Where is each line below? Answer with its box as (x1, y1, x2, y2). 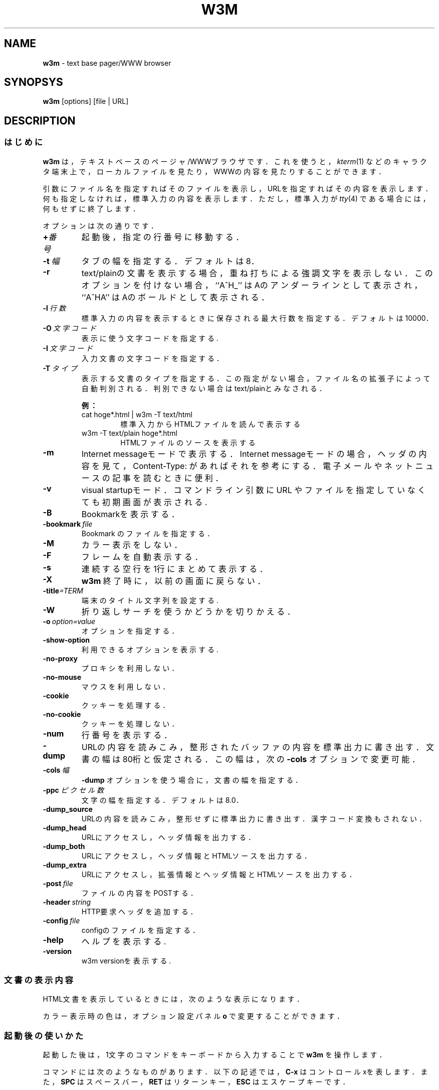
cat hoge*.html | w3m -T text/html (81, 410, 192, 419)
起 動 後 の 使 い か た (4, 1030, 83, 1041)
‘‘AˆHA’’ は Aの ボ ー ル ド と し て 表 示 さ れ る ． (81, 292, 269, 302)
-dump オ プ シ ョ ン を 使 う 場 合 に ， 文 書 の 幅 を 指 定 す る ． (81, 775, 303, 784)
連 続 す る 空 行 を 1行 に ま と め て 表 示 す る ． (81, 563, 268, 574)
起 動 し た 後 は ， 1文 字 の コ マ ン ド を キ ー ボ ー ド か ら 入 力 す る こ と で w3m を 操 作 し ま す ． (43, 1050, 386, 1059)
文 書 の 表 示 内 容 (4, 975, 73, 986)
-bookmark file (43, 519, 93, 528)
